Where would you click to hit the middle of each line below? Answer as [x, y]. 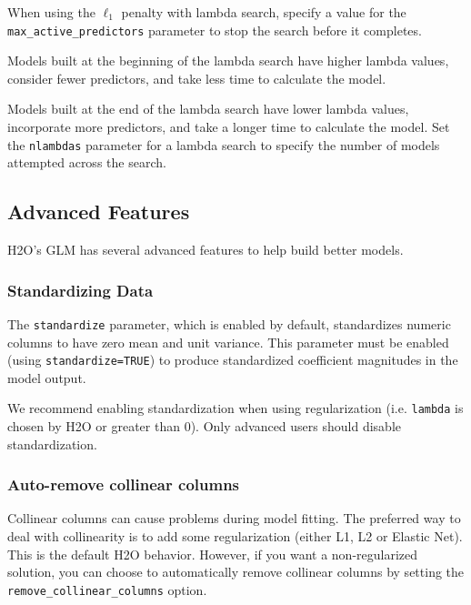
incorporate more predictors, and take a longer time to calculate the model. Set [229, 127]
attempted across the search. [87, 162]
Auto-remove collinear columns [124, 484]
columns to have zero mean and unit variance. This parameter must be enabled [228, 342]
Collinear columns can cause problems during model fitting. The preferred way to [234, 518]
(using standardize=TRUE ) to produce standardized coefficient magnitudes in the [233, 360]
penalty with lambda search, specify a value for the [264, 12]
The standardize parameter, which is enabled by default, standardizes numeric [229, 323]
